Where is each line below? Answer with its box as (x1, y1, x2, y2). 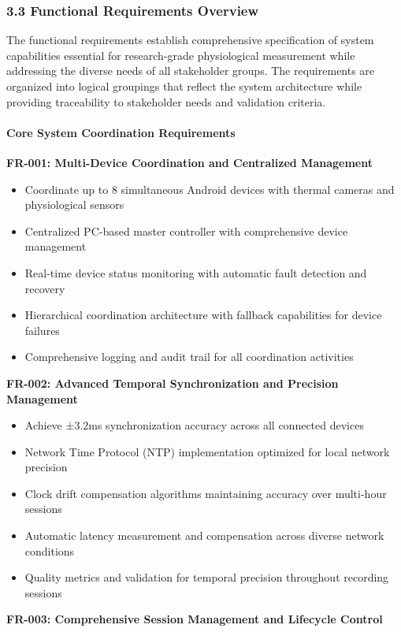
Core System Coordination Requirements (6, 124, 236, 140)
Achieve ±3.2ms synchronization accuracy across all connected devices (24, 417, 364, 433)
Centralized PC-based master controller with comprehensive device (24, 222, 348, 239)
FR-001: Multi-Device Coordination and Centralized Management (6, 154, 373, 170)
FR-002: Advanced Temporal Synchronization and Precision (6, 374, 339, 391)
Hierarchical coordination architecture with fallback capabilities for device (24, 307, 382, 323)
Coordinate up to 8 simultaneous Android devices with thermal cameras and (24, 180, 395, 197)
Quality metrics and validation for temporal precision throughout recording (24, 569, 389, 586)
